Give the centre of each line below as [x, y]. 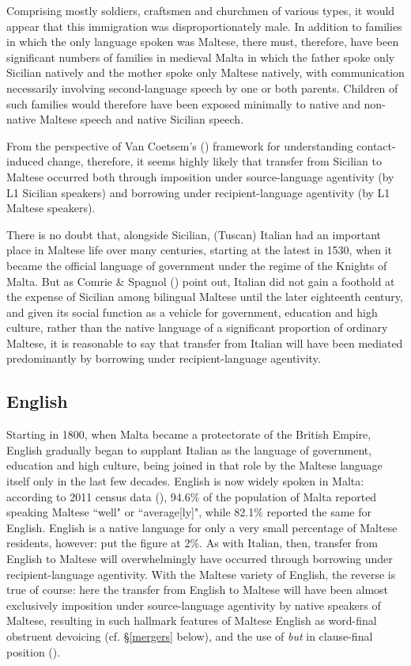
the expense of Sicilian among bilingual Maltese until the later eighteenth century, [205, 297]
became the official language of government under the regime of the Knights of [197, 265]
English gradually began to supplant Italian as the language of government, [189, 449]
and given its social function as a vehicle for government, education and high [192, 312]
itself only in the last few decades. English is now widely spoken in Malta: [185, 481]
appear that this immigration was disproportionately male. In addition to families [204, 26]
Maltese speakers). [51, 208]
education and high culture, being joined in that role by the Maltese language [194, 465]
